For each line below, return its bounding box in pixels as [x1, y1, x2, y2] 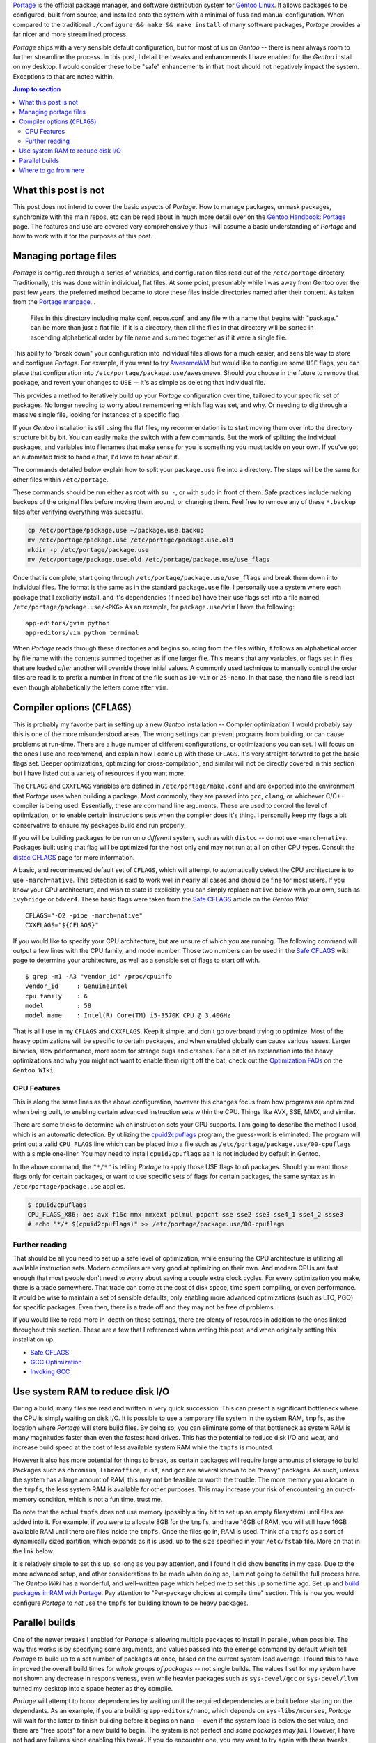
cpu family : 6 [25, 992, 88, 1000]
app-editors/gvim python [25, 619, 110, 627]
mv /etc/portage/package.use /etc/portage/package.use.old [27, 536, 233, 544]
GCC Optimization [30, 1357, 82, 1366]
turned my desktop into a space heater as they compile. [13, 1684, 173, 1692]
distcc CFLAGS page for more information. [13, 853, 135, 861]
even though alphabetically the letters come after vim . [13, 683, 169, 692]
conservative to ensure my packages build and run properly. [13, 821, 186, 829]
